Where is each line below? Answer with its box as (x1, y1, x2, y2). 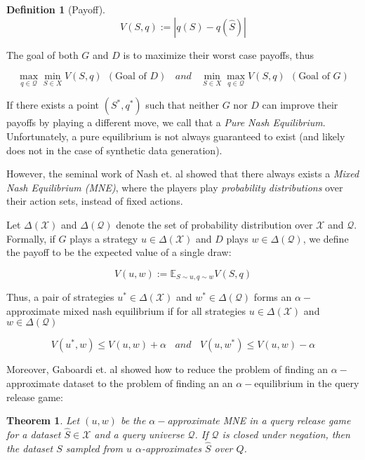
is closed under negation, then (222, 426, 350, 441)
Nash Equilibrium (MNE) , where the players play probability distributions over (6, 180, 343, 194)
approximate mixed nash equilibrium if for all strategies (6, 303, 246, 318)
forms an (253, 290, 292, 304)
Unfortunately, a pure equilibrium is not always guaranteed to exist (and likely (6, 129, 345, 143)
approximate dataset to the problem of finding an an (6, 375, 233, 390)
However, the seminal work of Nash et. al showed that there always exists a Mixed (6, 166, 359, 181)
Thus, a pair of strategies (6, 290, 114, 304)
